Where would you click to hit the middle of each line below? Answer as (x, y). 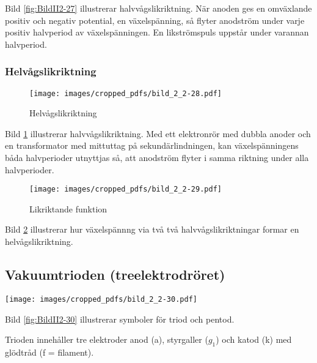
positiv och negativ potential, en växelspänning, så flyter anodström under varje (155, 20)
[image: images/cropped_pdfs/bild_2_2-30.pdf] (101, 299)
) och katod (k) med (254, 339)
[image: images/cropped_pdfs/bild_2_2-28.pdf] (126, 93)
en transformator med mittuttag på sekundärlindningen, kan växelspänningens (152, 145)
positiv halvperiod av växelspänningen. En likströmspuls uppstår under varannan (157, 32)
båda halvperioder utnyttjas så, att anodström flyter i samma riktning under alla (157, 158)
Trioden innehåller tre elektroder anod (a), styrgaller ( (107, 339)
